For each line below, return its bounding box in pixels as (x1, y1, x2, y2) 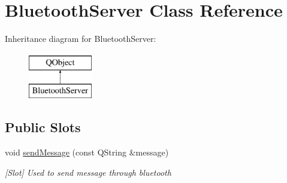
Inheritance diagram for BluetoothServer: (5, 32, 156, 45)
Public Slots (5, 118, 81, 136)
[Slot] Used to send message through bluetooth (5, 166, 171, 178)
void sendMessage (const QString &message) (5, 146, 169, 158)
